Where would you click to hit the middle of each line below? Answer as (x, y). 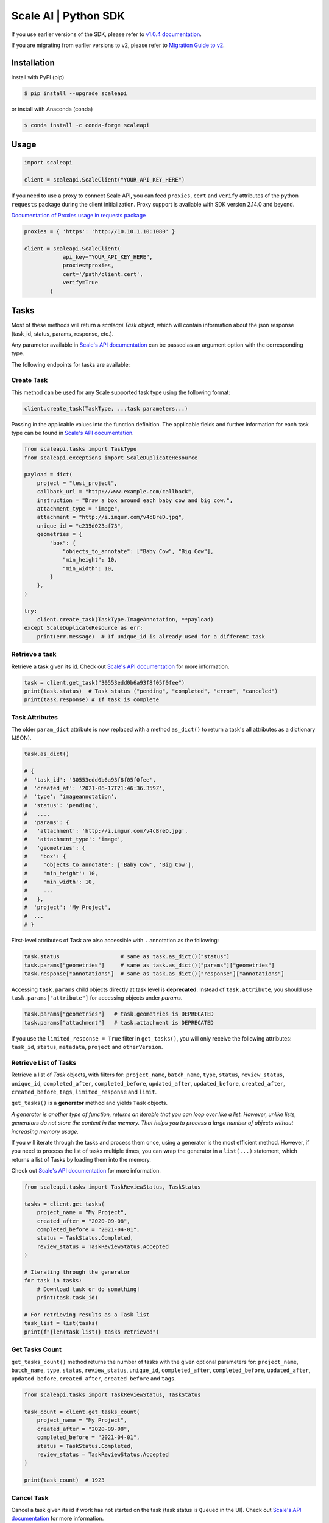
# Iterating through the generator (77, 1272)
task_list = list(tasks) (61, 1323)
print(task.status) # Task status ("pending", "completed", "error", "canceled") (151, 691)
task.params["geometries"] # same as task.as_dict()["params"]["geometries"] (150, 965)
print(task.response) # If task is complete (92, 700)
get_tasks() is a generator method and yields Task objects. (89, 1103)
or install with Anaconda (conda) (52, 109)
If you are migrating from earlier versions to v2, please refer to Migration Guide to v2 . (118, 45)
